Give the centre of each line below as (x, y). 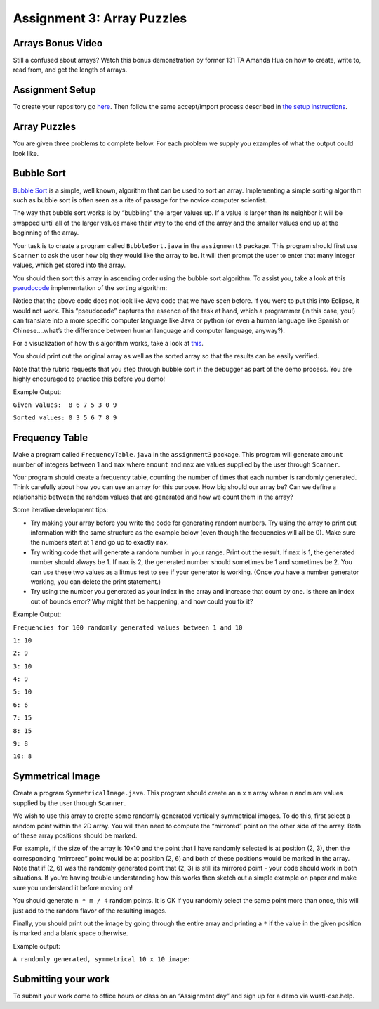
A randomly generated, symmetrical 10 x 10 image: (102, 959)
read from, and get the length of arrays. (70, 70)
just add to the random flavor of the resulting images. (90, 911)
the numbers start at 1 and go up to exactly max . (100, 542)
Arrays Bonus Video (58, 43)
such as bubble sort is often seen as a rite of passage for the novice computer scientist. (140, 200)
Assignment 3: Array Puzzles (100, 18)
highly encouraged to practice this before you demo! (89, 379)
